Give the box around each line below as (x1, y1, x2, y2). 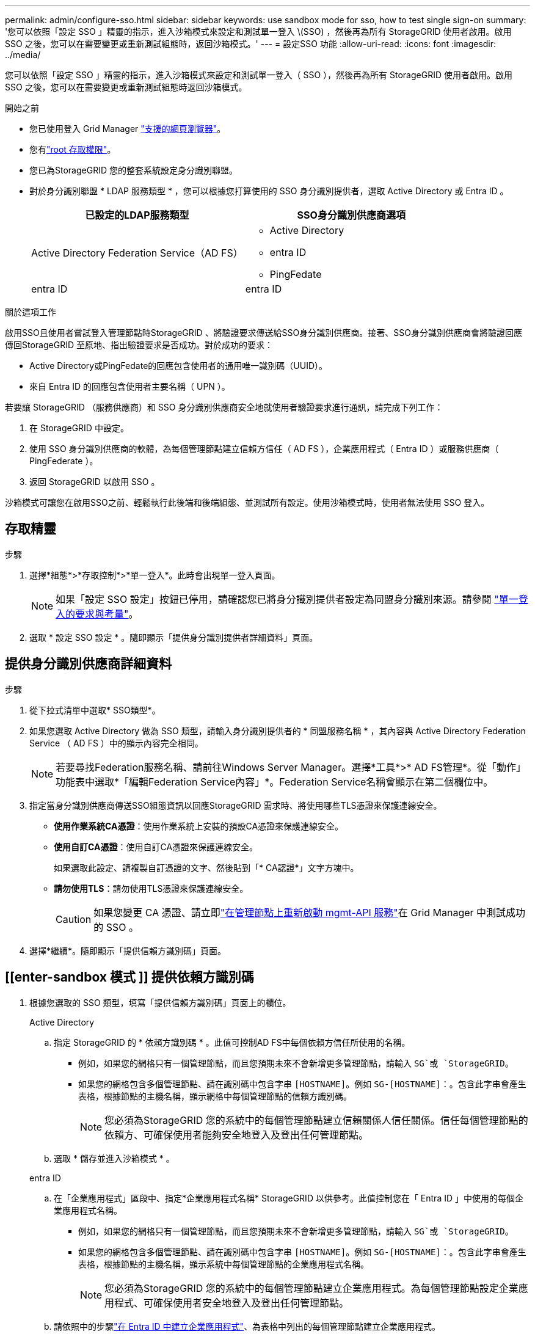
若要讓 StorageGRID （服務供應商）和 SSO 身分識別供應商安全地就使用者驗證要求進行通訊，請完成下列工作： (5, 402, 443, 412)
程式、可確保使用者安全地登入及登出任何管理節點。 (114, 1296, 349, 1309)
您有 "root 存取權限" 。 (29, 144, 116, 155)
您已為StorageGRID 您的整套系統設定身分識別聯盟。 (29, 165, 238, 175)
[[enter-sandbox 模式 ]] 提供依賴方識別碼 (5, 969, 254, 985)
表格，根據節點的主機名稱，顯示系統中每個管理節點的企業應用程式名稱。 (78, 1258, 369, 1269)
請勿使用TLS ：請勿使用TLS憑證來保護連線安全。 (54, 883, 249, 894)
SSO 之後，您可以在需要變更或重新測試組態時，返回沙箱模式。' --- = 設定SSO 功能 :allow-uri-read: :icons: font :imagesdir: (5, 38, 497, 49)
